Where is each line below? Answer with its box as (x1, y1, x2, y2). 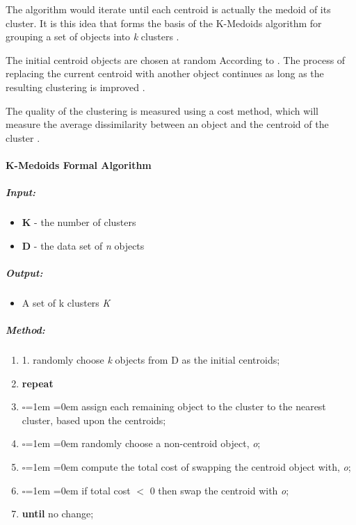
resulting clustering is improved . (6, 79, 145, 94)
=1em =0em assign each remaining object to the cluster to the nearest (25, 399, 326, 414)
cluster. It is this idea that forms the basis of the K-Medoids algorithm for (6, 15, 322, 30)
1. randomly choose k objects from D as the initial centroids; (22, 353, 280, 366)
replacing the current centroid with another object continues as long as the (6, 66, 324, 81)
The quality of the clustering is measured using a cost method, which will (6, 103, 319, 118)
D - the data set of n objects (22, 238, 145, 252)
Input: (6, 185, 36, 200)
